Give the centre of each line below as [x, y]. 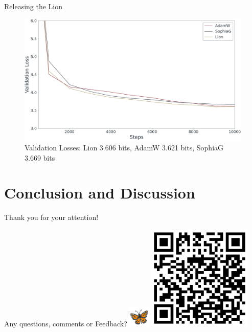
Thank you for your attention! [51, 217]
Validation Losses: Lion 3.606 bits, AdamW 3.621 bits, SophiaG [124, 148]
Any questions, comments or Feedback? [66, 323]
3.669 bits [40, 157]
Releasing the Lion [33, 6]
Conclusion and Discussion [100, 193]
